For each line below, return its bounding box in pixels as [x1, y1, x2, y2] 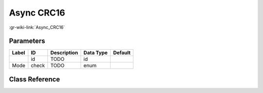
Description [50, 49, 78, 56]
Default [113, 49, 131, 56]
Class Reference [9, 75, 60, 83]
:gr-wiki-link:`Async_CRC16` [9, 24, 65, 30]
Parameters [9, 37, 45, 45]
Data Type [83, 49, 108, 56]
